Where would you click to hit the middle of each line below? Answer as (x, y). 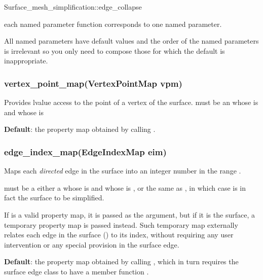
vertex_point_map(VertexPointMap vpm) (93, 83)
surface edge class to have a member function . (77, 271)
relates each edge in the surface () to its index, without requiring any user (119, 235)
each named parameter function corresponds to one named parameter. (113, 24)
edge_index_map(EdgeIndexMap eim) (85, 151)
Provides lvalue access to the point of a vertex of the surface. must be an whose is (131, 102)
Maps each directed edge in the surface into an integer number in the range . (123, 171)
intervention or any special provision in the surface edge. (92, 244)
